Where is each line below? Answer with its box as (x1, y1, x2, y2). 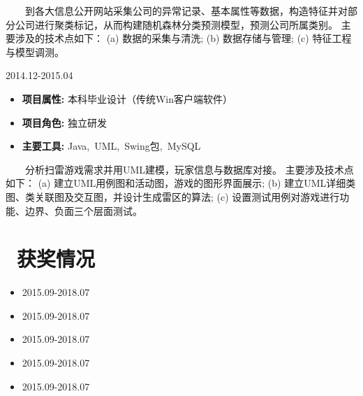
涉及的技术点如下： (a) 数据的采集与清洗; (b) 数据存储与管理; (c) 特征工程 (15, 31, 352, 45)
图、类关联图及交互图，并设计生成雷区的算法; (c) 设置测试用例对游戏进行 (6, 189, 340, 204)
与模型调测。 (6, 44, 64, 59)
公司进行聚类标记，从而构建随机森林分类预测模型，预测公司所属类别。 (15, 17, 338, 31)
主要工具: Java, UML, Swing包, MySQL (22, 139, 201, 153)
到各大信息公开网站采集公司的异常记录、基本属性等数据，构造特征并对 (24, 3, 348, 17)
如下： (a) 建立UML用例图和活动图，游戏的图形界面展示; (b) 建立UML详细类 (6, 176, 356, 190)
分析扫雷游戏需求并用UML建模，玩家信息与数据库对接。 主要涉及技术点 (24, 162, 354, 176)
